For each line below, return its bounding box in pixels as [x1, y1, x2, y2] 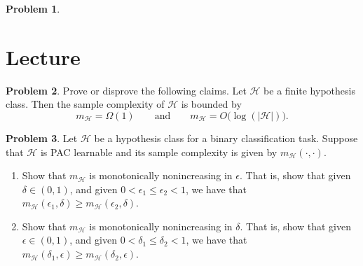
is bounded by [181, 97, 242, 111]
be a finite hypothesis [263, 83, 355, 97]
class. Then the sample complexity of [6, 97, 165, 111]
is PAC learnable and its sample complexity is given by [40, 144, 278, 159]
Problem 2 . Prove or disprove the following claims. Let [6, 83, 247, 97]
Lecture [6, 42, 81, 71]
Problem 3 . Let [6, 130, 78, 145]
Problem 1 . [6, 1, 60, 15]
